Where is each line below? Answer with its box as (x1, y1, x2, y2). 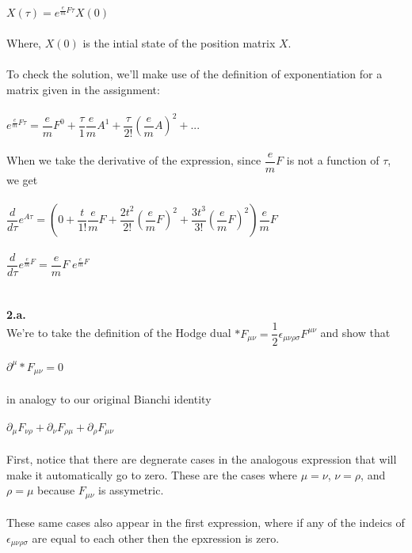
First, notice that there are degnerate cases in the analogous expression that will (6, 450, 397, 467)
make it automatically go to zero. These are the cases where (6, 466, 297, 483)
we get (6, 171, 38, 187)
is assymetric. (98, 482, 164, 498)
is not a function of (286, 152, 380, 169)
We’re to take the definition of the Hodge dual (6, 324, 231, 341)
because (37, 482, 75, 498)
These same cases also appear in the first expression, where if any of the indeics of (6, 514, 405, 531)
